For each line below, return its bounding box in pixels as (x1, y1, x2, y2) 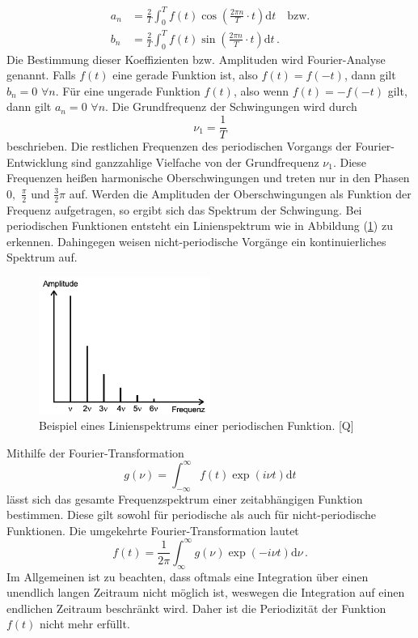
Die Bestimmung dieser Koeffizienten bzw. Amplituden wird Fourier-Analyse (6, 50, 386, 67)
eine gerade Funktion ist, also (112, 66, 258, 83)
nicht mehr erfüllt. (40, 615, 130, 632)
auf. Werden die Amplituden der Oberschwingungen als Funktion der (69, 185, 412, 202)
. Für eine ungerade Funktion (55, 82, 201, 99)
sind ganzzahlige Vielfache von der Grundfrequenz (71, 153, 319, 170)
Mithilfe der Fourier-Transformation (6, 444, 184, 461)
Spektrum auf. (6, 249, 78, 266)
